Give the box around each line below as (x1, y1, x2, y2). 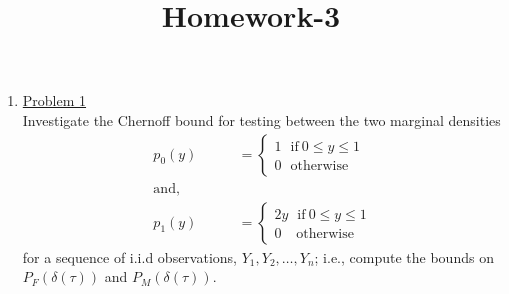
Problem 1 (22, 90, 87, 111)
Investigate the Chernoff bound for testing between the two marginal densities (22, 109, 501, 130)
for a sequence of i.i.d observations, (22, 246, 237, 267)
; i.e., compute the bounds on (314, 246, 494, 267)
